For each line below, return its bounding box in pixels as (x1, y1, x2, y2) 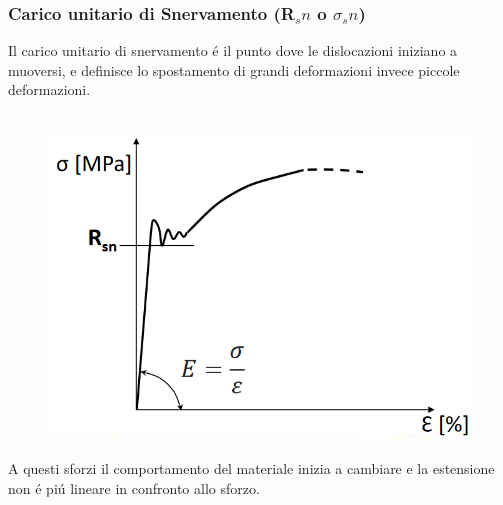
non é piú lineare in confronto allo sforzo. (8, 477, 260, 498)
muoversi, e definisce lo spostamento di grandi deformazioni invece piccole (8, 59, 460, 80)
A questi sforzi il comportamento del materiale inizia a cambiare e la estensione (8, 458, 495, 479)
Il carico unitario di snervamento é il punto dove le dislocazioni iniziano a (8, 40, 458, 61)
